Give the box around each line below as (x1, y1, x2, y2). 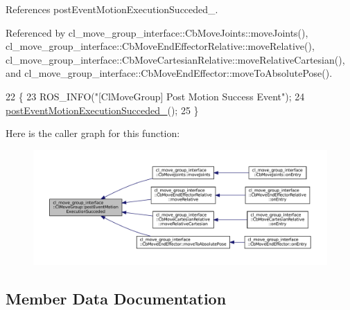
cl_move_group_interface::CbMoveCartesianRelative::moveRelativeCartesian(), (6, 52, 345, 66)
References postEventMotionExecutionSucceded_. (6, 2, 218, 16)
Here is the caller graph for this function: (6, 126, 180, 140)
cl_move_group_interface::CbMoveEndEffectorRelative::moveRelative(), (6, 39, 315, 53)
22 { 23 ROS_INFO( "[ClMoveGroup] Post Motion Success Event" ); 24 (6, 89, 305, 103)
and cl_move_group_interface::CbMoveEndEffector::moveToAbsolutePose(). (6, 66, 333, 80)
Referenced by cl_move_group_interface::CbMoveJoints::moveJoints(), (6, 25, 308, 39)
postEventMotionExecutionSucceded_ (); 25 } (6, 102, 199, 117)
